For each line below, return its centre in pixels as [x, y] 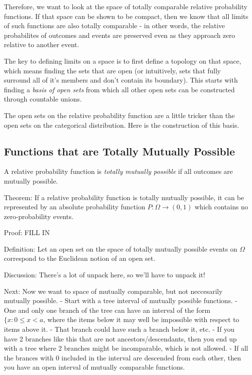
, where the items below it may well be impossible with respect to [141, 319]
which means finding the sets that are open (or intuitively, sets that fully [112, 70]
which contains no [221, 207]
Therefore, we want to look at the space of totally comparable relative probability [126, 6]
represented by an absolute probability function [75, 207]
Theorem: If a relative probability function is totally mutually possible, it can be [124, 197]
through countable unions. [43, 99]
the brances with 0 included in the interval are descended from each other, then [123, 357]
